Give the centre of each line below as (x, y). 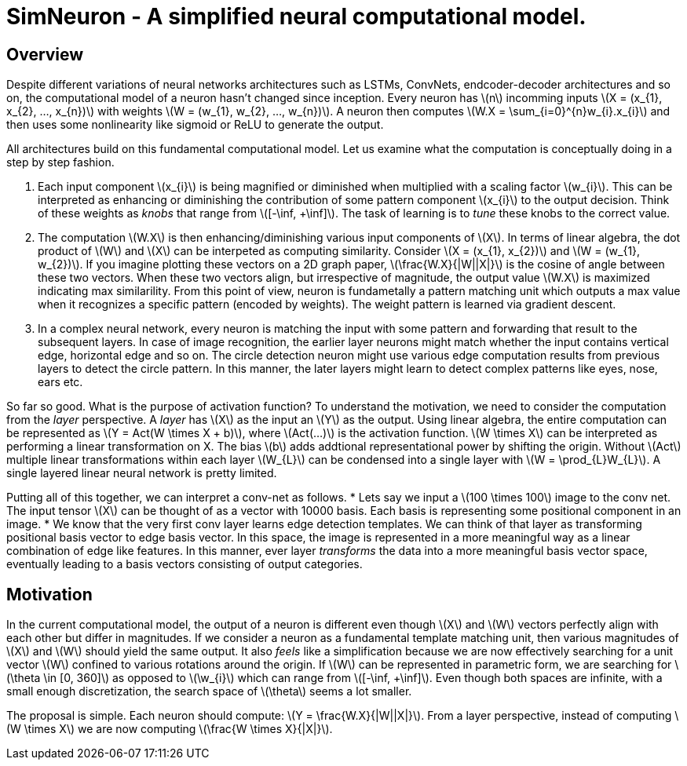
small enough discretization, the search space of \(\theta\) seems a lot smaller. (209, 691)
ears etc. (60, 382)
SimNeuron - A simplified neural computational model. (296, 16)
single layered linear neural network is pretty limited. (142, 473)
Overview (45, 54)
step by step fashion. (60, 162)
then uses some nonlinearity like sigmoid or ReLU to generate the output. (195, 125)
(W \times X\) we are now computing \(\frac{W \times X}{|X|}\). (170, 729)
